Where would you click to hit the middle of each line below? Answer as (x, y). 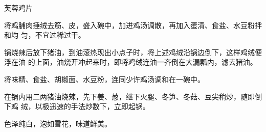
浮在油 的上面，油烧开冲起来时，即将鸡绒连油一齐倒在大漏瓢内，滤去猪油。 (131, 62)
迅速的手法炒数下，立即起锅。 (99, 106)
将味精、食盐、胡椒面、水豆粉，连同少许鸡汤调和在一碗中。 (104, 79)
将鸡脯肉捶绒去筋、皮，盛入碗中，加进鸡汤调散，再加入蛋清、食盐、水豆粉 (129, 25)
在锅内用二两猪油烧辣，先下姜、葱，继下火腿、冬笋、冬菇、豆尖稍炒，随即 (129, 96)
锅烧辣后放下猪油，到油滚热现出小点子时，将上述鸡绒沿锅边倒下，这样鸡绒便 (133, 52)
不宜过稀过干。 (60, 35)
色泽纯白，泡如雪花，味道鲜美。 (58, 123)
